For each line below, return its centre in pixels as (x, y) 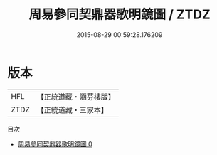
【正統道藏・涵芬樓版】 (76, 97)
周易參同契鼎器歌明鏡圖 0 (55, 144)
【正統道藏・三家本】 (73, 109)
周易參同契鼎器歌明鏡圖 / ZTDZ (120, 15)
